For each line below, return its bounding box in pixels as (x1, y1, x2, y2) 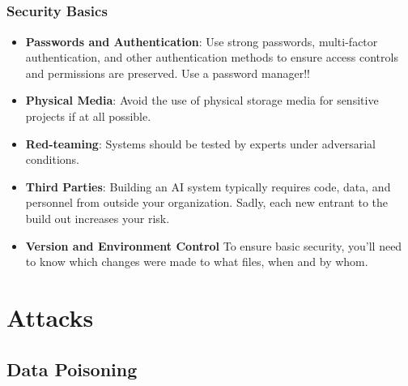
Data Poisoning (6, 356, 138, 381)
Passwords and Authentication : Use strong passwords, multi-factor (25, 32, 378, 49)
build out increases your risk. (25, 210, 170, 227)
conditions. (25, 151, 80, 168)
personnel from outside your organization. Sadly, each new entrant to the (25, 194, 389, 211)
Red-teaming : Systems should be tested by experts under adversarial (25, 135, 376, 152)
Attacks (6, 301, 94, 333)
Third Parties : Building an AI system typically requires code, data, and (25, 178, 391, 195)
